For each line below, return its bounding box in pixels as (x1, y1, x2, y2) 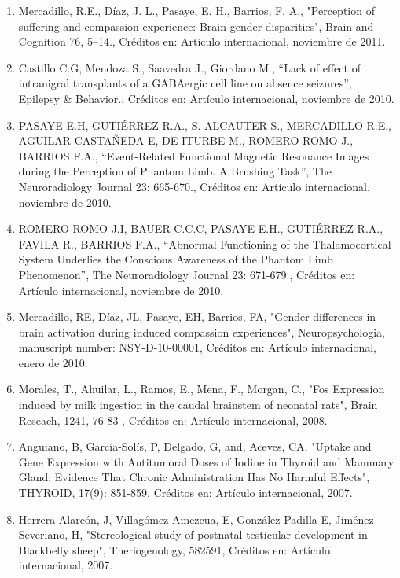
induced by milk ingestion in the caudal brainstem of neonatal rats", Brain (18, 396, 378, 413)
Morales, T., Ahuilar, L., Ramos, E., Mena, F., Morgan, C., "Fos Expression (18, 381, 385, 397)
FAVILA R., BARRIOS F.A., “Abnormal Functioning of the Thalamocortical (18, 235, 391, 252)
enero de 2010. (18, 354, 88, 370)
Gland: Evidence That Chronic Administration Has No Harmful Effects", (18, 469, 370, 485)
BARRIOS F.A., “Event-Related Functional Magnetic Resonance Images (18, 147, 369, 164)
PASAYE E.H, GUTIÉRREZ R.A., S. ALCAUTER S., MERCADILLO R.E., (18, 116, 392, 133)
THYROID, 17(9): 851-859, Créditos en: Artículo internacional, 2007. (18, 484, 353, 501)
